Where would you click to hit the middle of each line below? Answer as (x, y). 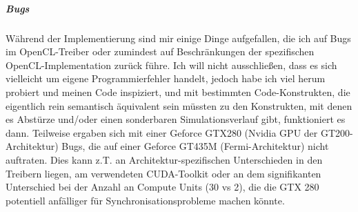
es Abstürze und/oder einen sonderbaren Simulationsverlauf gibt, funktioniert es (176, 119)
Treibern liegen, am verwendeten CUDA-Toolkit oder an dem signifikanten (163, 173)
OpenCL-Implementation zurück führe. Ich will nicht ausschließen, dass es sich (171, 65)
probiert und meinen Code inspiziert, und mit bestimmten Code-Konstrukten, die (178, 91)
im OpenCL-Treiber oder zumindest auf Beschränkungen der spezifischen (160, 51)
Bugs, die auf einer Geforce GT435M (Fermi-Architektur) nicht (195, 146)
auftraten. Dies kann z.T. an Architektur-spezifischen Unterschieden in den (164, 159)
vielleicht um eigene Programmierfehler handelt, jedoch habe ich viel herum (166, 78)
